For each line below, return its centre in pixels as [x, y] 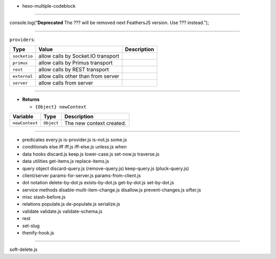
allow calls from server [66, 83]
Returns [31, 99]
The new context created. [95, 123]
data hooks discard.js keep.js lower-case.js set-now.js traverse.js [91, 154]
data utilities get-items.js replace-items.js [66, 161]
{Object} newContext [61, 107]
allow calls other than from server [79, 76]
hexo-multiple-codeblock [49, 6]
